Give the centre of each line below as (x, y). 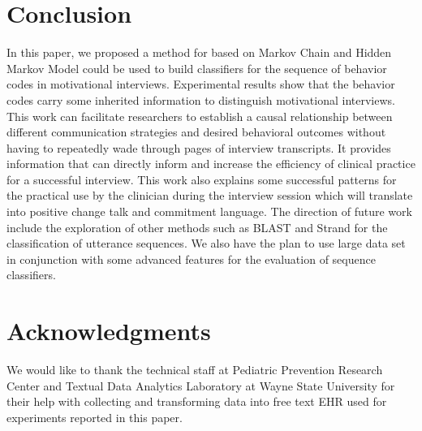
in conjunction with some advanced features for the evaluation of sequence (191, 259)
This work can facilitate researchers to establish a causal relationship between (200, 116)
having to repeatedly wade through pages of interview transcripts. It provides (199, 147)
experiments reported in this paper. (95, 417)
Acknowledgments (109, 331)
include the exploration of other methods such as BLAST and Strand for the (197, 227)
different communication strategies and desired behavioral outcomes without (196, 132)
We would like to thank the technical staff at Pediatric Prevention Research (195, 370)
